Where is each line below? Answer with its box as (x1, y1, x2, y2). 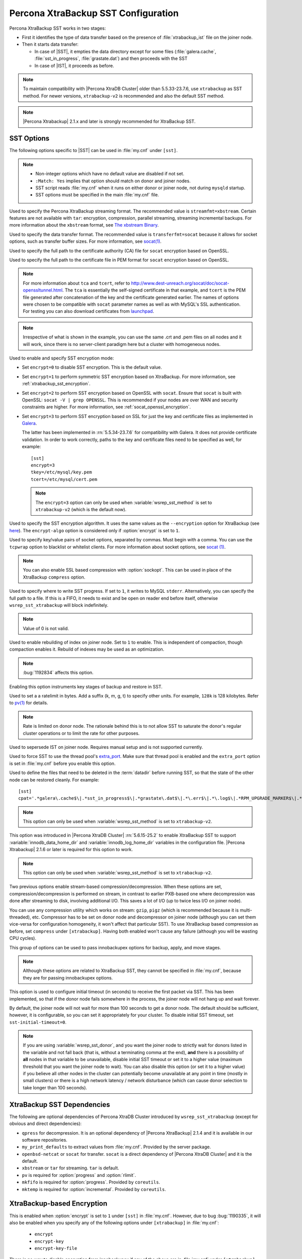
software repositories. (22, 1137, 67, 1143)
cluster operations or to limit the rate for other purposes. (23, 730, 140, 736)
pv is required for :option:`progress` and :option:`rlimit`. (22, 1172, 136, 1178)
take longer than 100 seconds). (23, 1084, 88, 1090)
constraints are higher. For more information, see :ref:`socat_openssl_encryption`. (22, 404, 191, 410)
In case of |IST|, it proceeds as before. (34, 62, 114, 68)
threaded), (9, 914, 31, 920)
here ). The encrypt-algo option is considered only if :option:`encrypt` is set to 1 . (9, 527, 180, 533)
